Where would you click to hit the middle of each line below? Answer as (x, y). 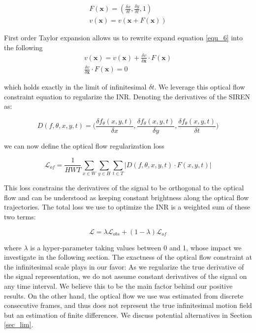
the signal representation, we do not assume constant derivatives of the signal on (126, 276)
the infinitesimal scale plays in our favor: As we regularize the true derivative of (124, 266)
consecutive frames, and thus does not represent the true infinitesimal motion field (128, 305)
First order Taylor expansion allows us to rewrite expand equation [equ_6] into (123, 38)
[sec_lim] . (19, 324)
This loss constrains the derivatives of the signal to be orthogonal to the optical (124, 188)
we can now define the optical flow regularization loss (84, 145)
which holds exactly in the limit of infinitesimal (75, 87)
